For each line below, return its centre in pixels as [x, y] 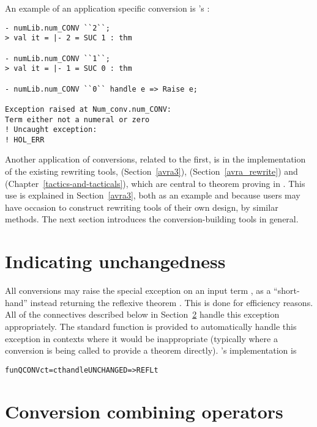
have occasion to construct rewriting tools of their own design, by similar [142, 207]
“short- [287, 290]
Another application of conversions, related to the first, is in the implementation [155, 159]
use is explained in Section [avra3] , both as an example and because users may [153, 195]
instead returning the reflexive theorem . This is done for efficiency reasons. [172, 302]
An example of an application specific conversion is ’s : [107, 8]
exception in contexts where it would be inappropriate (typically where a [141, 338]
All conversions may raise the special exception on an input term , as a [138, 290]
